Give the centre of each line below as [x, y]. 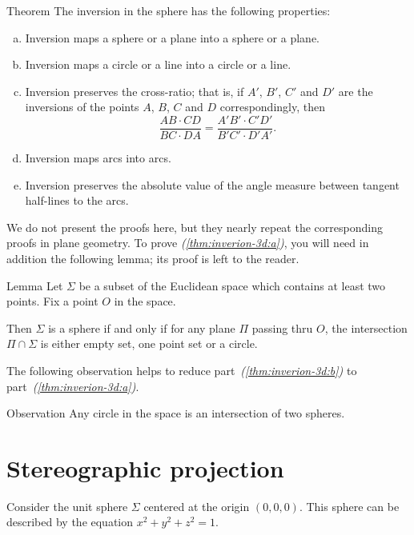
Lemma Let [35, 285]
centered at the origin [197, 506]
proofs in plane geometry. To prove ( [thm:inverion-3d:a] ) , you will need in [188, 243]
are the [356, 91]
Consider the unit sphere [67, 506]
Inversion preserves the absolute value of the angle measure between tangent [212, 184]
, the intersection [366, 327]
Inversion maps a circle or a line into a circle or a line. [158, 64]
